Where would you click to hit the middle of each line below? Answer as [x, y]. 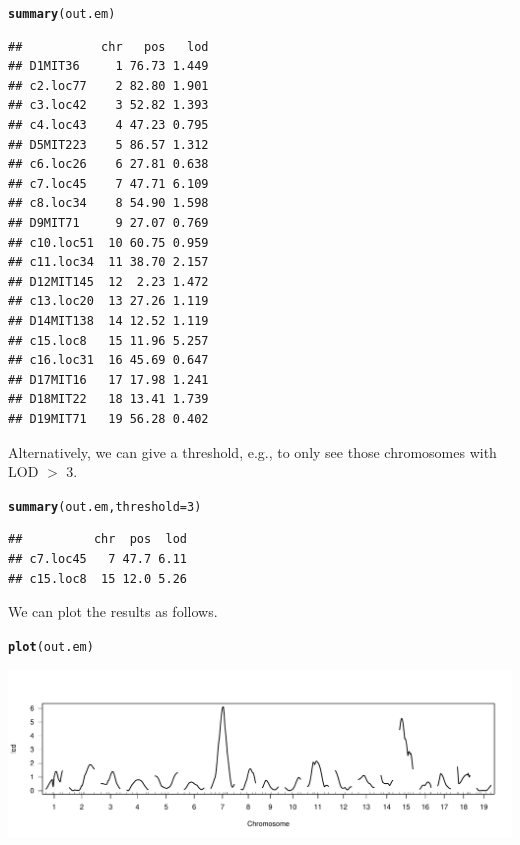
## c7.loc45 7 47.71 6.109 [108, 183]
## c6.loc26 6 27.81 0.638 [108, 164]
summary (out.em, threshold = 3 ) [105, 506]
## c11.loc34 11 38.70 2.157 [108, 262]
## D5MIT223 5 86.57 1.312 [108, 144]
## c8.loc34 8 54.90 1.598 [108, 203]
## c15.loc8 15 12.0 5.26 [97, 578]
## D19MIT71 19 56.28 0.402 [108, 418]
